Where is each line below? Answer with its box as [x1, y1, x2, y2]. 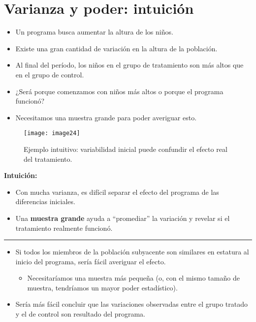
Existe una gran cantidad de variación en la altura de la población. [15, 43, 218, 53]
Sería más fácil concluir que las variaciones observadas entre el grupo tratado [15, 299, 248, 309]
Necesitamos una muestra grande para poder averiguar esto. [15, 112, 197, 122]
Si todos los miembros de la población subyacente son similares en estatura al [15, 247, 249, 257]
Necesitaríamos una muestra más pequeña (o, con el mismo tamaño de [27, 273, 240, 283]
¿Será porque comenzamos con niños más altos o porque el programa [15, 86, 224, 96]
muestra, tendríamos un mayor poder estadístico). [27, 282, 178, 292]
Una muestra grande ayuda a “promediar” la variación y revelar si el [15, 213, 230, 223]
